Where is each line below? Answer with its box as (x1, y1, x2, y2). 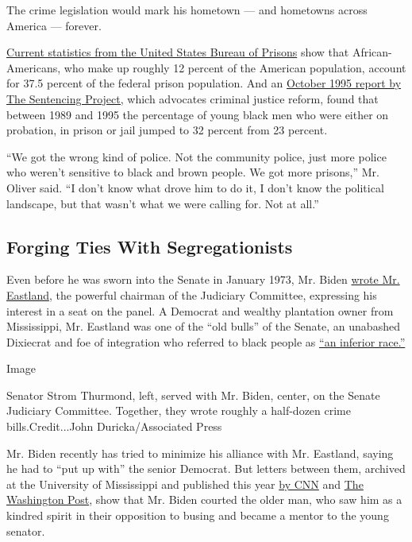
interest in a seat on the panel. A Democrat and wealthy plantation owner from (6, 302, 394, 319)
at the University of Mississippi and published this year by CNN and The (6, 475, 364, 492)
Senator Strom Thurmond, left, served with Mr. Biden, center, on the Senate (6, 386, 380, 403)
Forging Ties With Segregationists (6, 234, 293, 258)
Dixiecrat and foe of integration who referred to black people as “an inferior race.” (6, 333, 406, 350)
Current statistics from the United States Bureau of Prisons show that (6, 44, 349, 60)
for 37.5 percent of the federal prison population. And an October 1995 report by (6, 75, 402, 91)
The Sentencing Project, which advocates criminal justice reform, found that (6, 90, 379, 106)
